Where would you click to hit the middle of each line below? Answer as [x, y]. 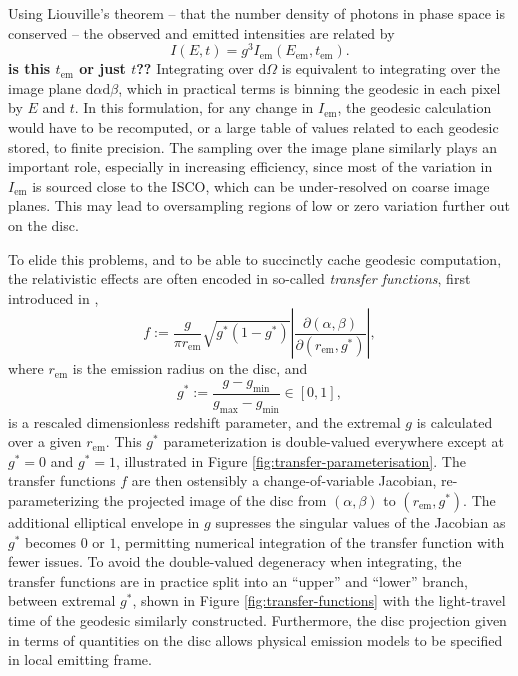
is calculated [454, 421]
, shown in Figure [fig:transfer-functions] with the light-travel [319, 600]
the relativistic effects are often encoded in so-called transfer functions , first [239, 278]
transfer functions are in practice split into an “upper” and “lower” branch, [238, 580]
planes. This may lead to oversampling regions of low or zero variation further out [259, 205]
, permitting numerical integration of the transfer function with [310, 541]
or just [102, 68]
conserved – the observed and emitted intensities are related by [201, 32]
